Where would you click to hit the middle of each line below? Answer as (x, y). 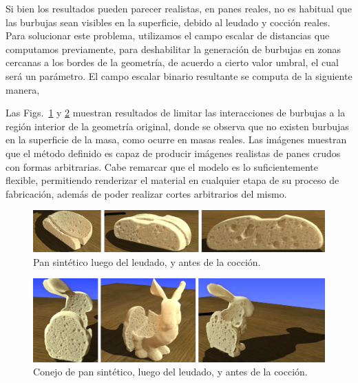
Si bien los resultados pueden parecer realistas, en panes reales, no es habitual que (179, 8)
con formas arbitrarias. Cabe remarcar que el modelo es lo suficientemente (162, 166)
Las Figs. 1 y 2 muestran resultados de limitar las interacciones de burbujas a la (176, 113)
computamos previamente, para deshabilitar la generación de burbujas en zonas (173, 49)
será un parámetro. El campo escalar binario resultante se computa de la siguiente (179, 75)
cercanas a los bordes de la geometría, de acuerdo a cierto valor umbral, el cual (172, 62)
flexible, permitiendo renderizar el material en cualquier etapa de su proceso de (172, 180)
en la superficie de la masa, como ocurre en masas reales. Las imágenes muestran (176, 139)
